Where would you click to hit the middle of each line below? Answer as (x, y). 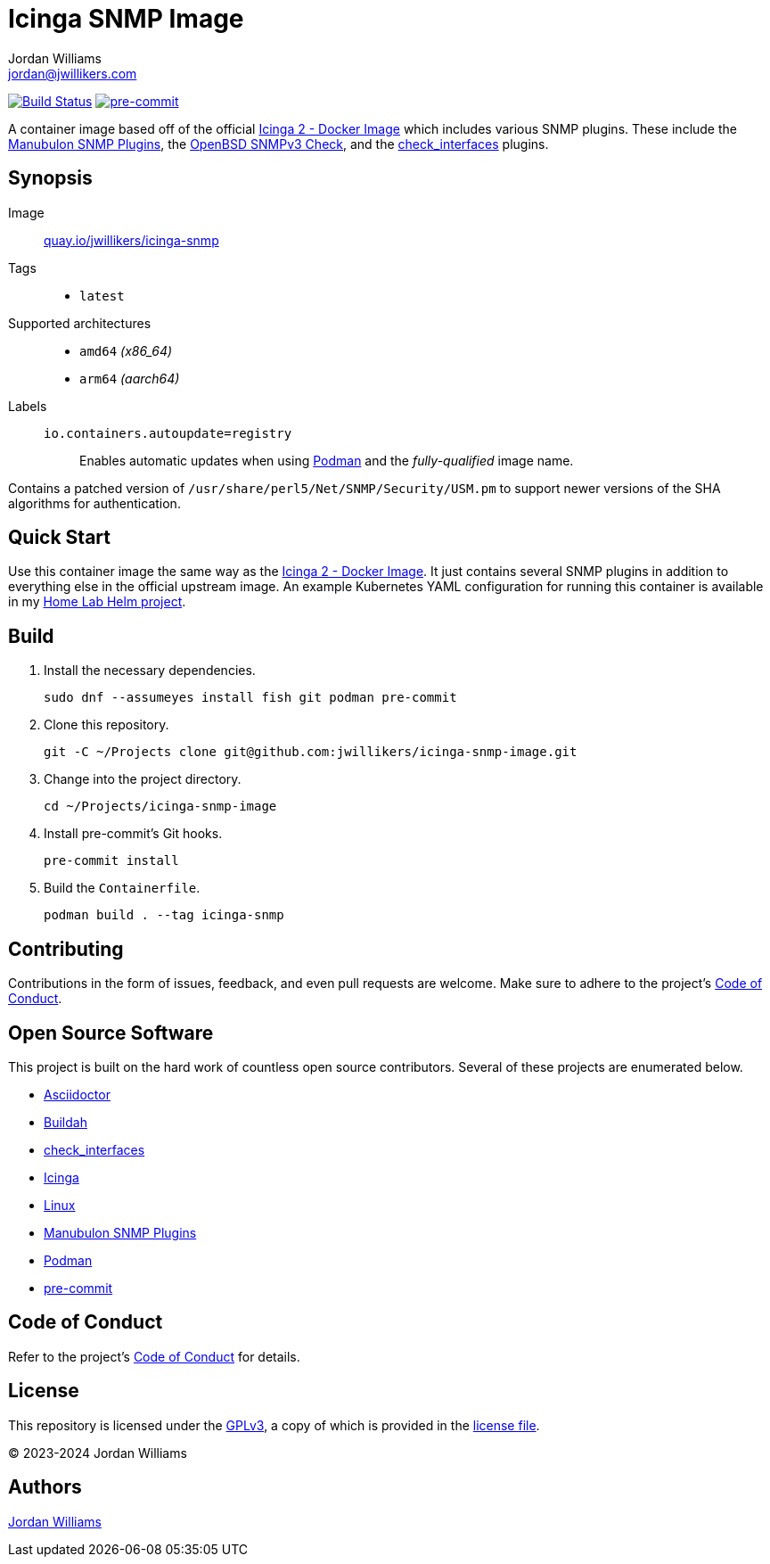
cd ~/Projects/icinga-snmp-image (160, 807)
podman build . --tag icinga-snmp (164, 915)
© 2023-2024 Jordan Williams (98, 1453)
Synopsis (50, 178)
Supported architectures (80, 323)
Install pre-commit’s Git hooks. (133, 834)
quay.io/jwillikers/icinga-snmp (131, 240)
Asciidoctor (77, 1094)
